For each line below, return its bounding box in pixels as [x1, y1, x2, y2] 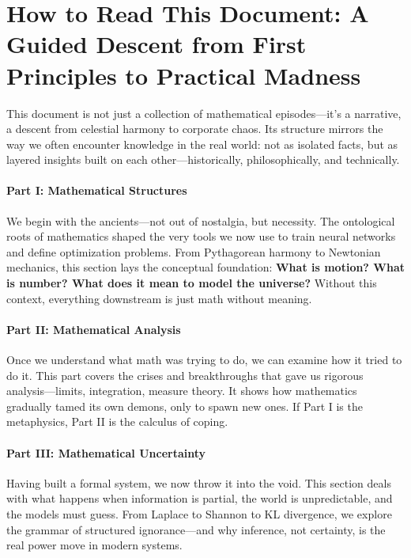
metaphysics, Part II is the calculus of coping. [6, 413, 228, 430]
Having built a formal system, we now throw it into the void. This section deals [6, 474, 391, 491]
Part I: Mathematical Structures [6, 182, 187, 199]
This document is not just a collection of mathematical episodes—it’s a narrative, [6, 104, 402, 121]
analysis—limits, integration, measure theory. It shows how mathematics [6, 382, 357, 399]
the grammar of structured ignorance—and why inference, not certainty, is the [6, 521, 386, 537]
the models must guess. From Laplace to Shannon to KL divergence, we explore [6, 505, 392, 522]
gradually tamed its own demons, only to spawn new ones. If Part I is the [6, 397, 363, 414]
